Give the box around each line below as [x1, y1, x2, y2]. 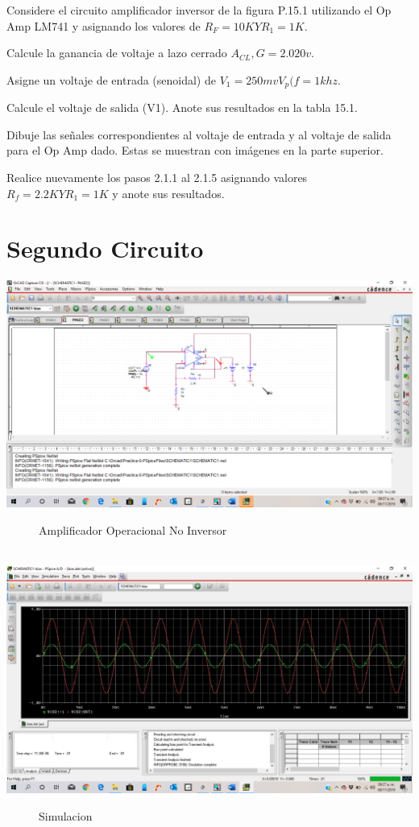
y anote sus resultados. [112, 184, 225, 201]
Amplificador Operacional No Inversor [39, 521, 227, 538]
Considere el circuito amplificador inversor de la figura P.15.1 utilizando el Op [6, 2, 392, 18]
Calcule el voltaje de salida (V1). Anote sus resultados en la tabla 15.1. [6, 99, 358, 116]
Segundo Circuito [6, 232, 204, 265]
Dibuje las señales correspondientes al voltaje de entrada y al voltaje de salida [6, 126, 392, 143]
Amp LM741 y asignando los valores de [6, 17, 201, 34]
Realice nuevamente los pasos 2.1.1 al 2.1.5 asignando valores [6, 169, 308, 186]
